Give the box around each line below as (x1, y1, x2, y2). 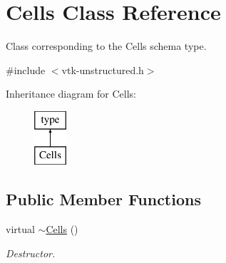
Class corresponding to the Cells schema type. (6, 38, 207, 53)
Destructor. (6, 245, 56, 260)
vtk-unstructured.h (61, 62, 144, 77)
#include (6, 62, 46, 77)
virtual (6, 222, 35, 237)
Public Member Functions (6, 188, 201, 210)
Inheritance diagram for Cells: (6, 86, 136, 101)
